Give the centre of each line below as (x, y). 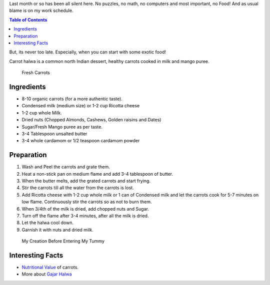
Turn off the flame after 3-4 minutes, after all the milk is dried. (85, 216)
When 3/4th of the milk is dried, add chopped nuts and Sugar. (85, 209)
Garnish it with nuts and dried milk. (57, 230)
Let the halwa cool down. (47, 223)
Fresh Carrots (36, 73)
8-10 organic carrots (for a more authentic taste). (72, 99)
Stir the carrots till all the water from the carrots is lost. (78, 188)
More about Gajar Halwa (47, 274)
